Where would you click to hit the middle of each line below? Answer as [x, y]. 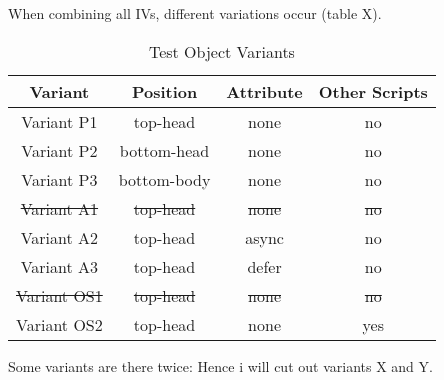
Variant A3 [59, 266]
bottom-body [164, 179]
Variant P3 [59, 179]
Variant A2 [59, 237]
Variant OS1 [59, 295]
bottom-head [164, 150]
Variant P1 [59, 121]
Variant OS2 [59, 324]
